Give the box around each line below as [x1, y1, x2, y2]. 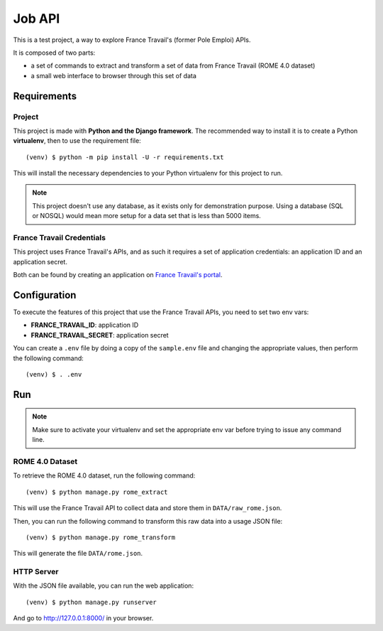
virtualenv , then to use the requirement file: [13, 136, 141, 145]
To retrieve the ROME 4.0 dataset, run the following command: [13, 471, 196, 480]
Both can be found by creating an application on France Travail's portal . [13, 271, 223, 279]
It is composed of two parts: [13, 48, 96, 57]
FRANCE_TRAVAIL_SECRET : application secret [30, 330, 170, 339]
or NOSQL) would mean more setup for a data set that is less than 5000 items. [32, 212, 262, 220]
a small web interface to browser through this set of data [30, 71, 196, 80]
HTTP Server [13, 567, 59, 577]
